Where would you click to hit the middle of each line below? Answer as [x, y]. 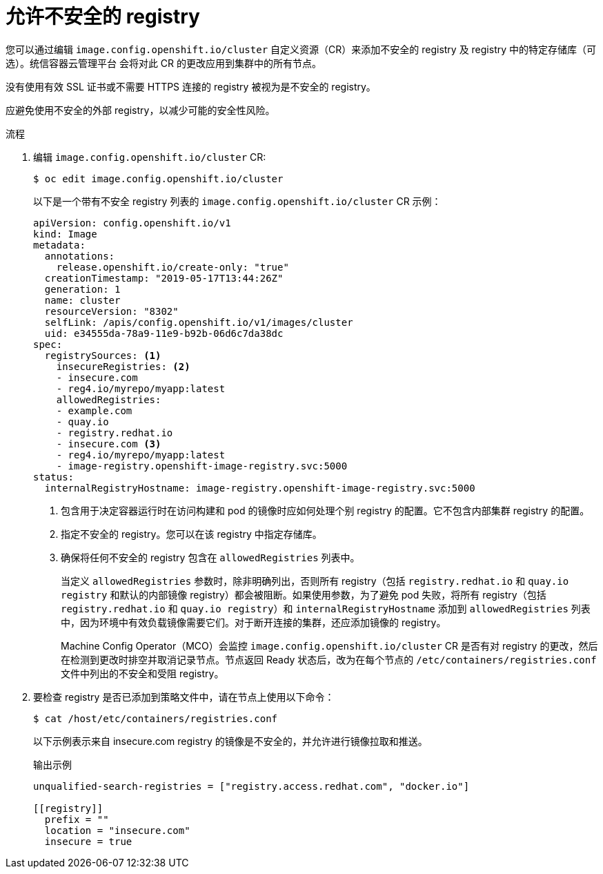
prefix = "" [77, 819]
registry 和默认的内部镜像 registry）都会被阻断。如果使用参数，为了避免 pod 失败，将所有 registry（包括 [304, 594]
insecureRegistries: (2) [123, 366]
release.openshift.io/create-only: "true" [172, 267]
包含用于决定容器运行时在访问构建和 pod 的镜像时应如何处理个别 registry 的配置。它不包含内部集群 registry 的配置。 [325, 510]
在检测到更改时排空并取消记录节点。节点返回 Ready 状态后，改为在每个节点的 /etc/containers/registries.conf [329, 659]
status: [54, 477]
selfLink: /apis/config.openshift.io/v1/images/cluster [199, 322]
